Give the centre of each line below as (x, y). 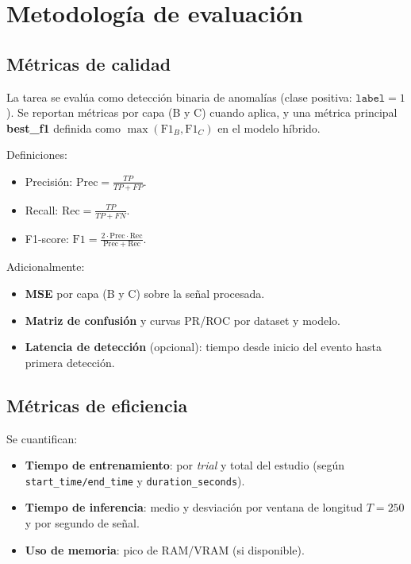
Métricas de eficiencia (97, 405)
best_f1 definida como (63, 127)
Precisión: (49, 181)
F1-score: (47, 238)
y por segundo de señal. (82, 523)
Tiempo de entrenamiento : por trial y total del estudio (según (184, 465)
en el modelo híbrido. (269, 127)
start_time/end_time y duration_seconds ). (135, 480)
